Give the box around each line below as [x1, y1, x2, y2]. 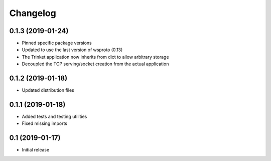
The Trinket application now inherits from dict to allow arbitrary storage [22, 54, 169, 60]
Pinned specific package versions [22, 40, 92, 46]
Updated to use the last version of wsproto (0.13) [22, 47, 123, 53]
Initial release [22, 147, 50, 153]
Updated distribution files [22, 87, 75, 93]
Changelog [9, 8, 56, 19]
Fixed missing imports [22, 120, 68, 126]
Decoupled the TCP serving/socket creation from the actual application [22, 61, 169, 67]
